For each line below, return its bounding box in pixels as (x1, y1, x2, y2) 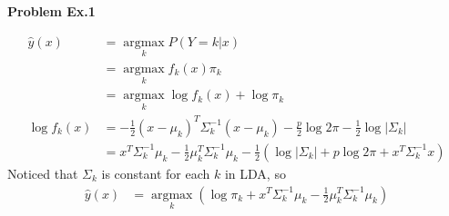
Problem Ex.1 (7, 2, 96, 20)
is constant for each (101, 163, 210, 182)
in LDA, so (224, 163, 286, 182)
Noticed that (7, 163, 78, 182)
